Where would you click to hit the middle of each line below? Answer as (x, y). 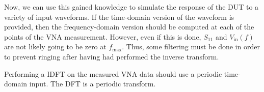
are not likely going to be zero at (55, 47)
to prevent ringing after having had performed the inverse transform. (112, 56)
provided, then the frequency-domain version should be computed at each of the (129, 27)
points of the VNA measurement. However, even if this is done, (103, 36)
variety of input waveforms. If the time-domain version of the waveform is (119, 17)
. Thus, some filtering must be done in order (191, 47)
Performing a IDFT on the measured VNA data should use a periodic (113, 73)
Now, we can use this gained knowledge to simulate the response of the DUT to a (131, 7)
